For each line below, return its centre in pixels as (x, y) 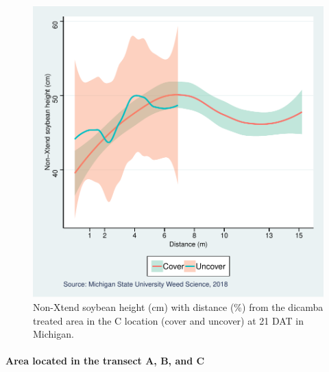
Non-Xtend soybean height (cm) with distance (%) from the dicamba (178, 307)
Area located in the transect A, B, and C (105, 361)
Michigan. (53, 334)
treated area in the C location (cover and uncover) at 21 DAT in (169, 320)
